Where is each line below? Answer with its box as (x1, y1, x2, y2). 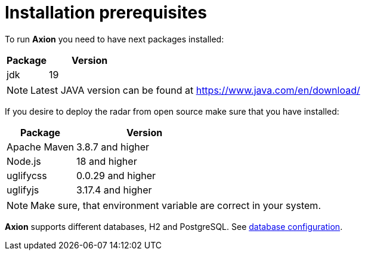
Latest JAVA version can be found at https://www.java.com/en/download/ (30, 84, 360, 96)
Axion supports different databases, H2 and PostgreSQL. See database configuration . (5, 221, 343, 232)
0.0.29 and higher (76, 169, 156, 182)
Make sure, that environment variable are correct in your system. (30, 199, 321, 211)
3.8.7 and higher (76, 140, 150, 153)
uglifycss (7, 169, 47, 182)
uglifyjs (7, 183, 39, 196)
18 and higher (76, 155, 137, 167)
